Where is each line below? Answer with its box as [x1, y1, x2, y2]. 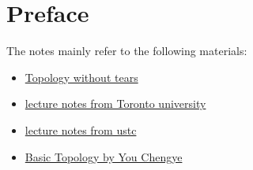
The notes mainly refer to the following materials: [6, 42, 247, 59]
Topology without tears [25, 68, 138, 85]
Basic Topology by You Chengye [25, 148, 183, 164]
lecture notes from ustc [25, 121, 137, 138]
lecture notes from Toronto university [25, 95, 206, 112]
